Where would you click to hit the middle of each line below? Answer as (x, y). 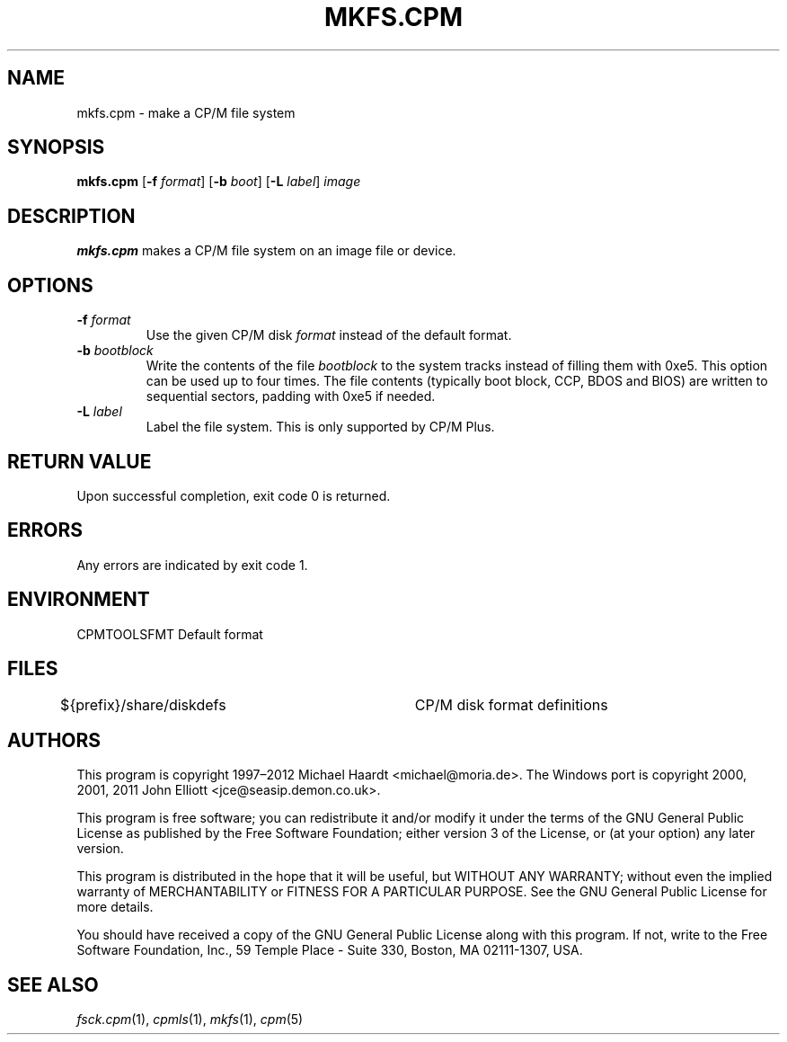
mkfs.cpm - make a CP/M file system (186, 112)
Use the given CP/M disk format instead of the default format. (329, 335)
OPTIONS (50, 285)
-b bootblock (115, 351)
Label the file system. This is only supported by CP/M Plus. (320, 427)
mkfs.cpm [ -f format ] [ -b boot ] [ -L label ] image (219, 182)
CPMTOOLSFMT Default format (170, 634)
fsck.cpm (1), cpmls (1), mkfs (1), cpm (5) (190, 1020)
